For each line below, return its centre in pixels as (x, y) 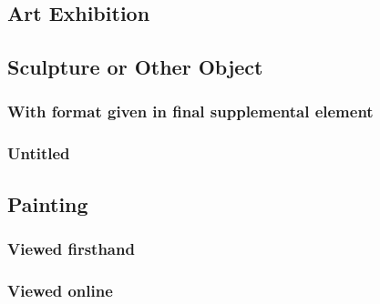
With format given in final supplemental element (190, 111)
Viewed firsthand (71, 248)
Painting (48, 203)
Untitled (39, 153)
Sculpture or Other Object (135, 67)
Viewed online (60, 290)
